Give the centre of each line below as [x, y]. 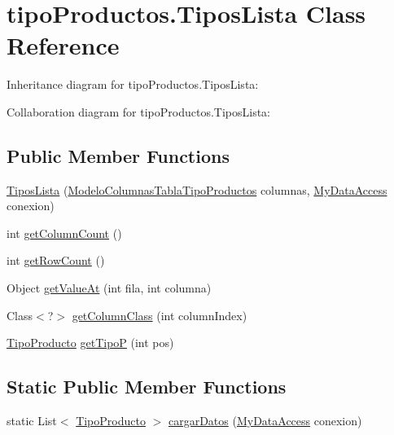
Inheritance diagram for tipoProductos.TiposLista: [133, 84]
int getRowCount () [56, 260]
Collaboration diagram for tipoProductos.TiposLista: [139, 111]
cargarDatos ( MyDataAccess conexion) [265, 421]
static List [32, 421]
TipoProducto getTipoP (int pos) [90, 343]
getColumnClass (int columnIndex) [160, 315]
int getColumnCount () [64, 233]
